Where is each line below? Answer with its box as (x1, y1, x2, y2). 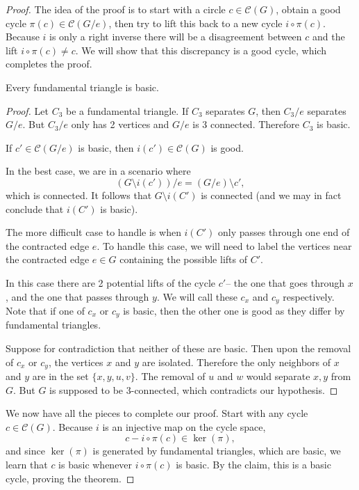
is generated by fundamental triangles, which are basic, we (92, 443, 341, 458)
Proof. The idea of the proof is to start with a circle (6, 2, 226, 16)
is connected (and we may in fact (201, 187, 342, 202)
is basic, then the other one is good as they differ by (123, 303, 345, 317)
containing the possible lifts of (119, 252, 247, 267)
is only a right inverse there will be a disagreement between (49, 29, 302, 44)
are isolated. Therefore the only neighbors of (142, 354, 331, 369)
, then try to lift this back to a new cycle (108, 15, 283, 30)
